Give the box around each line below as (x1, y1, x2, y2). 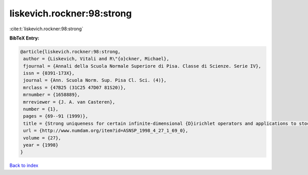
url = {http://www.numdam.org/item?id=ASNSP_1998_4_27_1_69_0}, (23, 128, 188, 133)
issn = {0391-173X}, (23, 70, 75, 76)
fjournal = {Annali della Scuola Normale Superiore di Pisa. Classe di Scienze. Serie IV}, (23, 63, 261, 69)
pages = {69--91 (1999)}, (23, 113, 88, 119)
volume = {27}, (23, 135, 62, 141)
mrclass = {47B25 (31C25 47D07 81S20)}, (23, 85, 126, 90)
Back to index (9, 162, 38, 169)
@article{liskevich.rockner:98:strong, (20, 49, 121, 54)
